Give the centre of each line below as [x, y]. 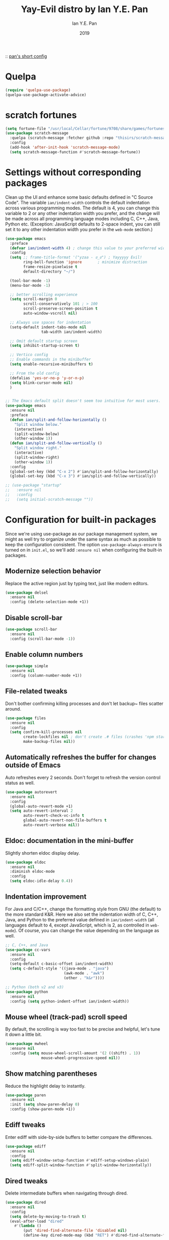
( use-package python [27, 992]
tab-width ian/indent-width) [71, 332]
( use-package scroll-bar [31, 629]
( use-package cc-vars [28, 950]
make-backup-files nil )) [49, 742]
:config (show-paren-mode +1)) [43, 1109]
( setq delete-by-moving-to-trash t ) [48, 1216]
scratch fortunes [41, 115]
